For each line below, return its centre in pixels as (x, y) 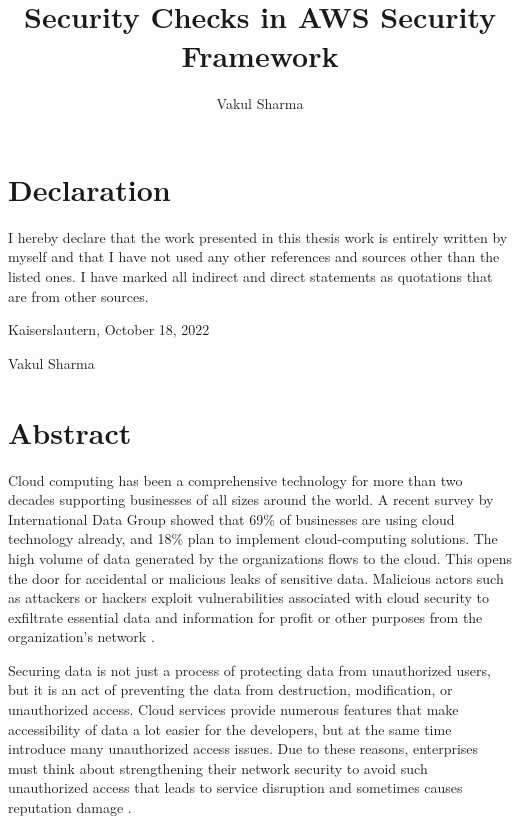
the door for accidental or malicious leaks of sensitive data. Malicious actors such (256, 577)
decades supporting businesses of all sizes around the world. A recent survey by (251, 499)
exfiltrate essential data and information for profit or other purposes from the (245, 616)
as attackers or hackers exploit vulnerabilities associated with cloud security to (248, 597)
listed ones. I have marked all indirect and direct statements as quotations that (250, 276)
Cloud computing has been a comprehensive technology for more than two (235, 479)
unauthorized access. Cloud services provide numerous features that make (233, 709)
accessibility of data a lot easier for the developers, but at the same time (230, 728)
